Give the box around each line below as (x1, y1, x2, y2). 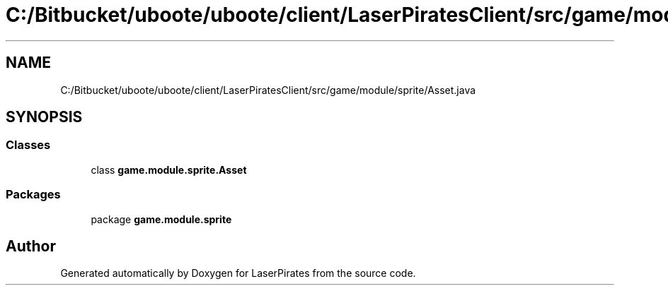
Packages (6, 187, 61, 202)
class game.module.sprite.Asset (91, 163, 247, 176)
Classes (6, 138, 51, 153)
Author (6, 237, 56, 255)
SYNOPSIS (6, 108, 83, 126)
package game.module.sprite (91, 213, 232, 225)
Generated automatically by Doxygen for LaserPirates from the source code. (60, 267, 416, 280)
